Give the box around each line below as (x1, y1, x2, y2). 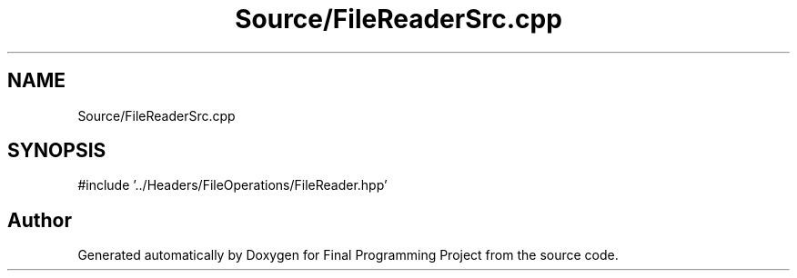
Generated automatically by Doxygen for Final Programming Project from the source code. (77, 247, 619, 263)
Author (7, 208, 72, 232)
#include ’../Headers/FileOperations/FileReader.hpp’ (77, 177, 388, 194)
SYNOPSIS (7, 139, 106, 163)
